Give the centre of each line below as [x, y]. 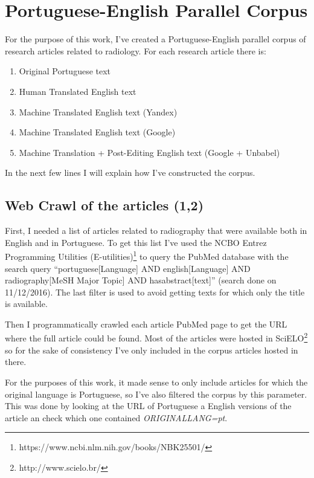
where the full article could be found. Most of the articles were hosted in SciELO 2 [156, 337]
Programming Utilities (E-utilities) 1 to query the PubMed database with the [147, 255]
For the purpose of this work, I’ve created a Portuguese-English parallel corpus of [155, 39]
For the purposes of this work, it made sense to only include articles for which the [156, 382]
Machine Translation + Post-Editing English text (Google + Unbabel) [149, 152]
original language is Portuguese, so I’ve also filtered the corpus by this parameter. [156, 394]
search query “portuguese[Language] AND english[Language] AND [128, 268]
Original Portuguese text [65, 71]
